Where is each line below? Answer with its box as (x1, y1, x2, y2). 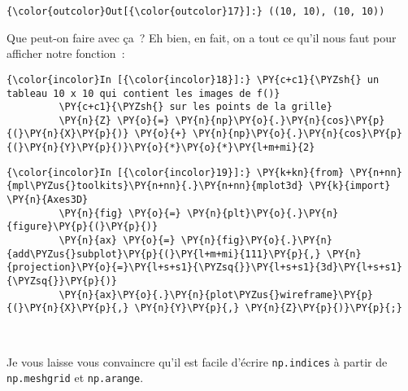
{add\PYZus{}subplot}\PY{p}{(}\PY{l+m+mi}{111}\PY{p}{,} (7, 248, 321, 260)
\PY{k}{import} (309, 180, 391, 192)
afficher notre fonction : (7, 45, 125, 62)
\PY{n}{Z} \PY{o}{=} (59, 114, 170, 126)
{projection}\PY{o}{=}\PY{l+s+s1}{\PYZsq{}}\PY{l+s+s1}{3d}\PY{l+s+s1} (7, 261, 402, 274)
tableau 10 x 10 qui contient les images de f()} (7, 87, 280, 99)
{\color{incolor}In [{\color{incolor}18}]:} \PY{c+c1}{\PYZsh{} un (7, 73, 380, 86)
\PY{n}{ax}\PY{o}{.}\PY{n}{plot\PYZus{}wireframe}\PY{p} (59, 288, 374, 301)
